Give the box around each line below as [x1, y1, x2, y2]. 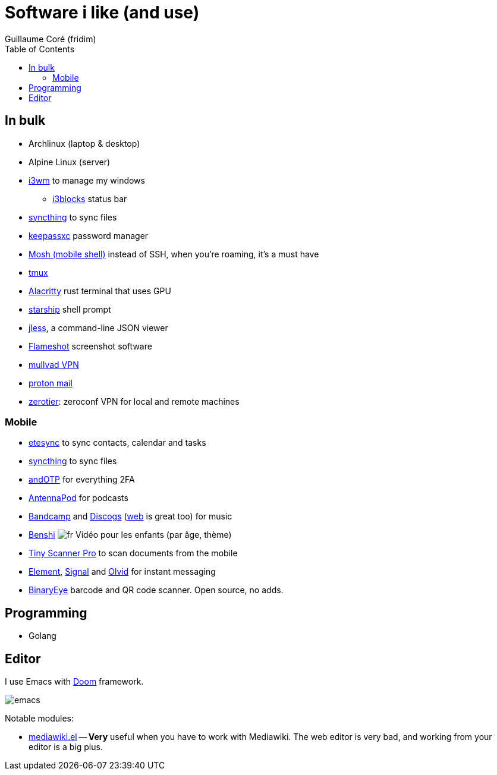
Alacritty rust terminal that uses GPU [29, 285, 171, 296]
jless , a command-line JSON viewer [29, 322, 168, 333]
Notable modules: [5, 713, 74, 724]
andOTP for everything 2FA [29, 474, 135, 485]
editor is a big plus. [29, 742, 103, 752]
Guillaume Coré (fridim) [5, 33, 96, 44]
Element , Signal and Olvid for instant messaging [29, 566, 216, 577]
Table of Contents [5, 43, 75, 54]
